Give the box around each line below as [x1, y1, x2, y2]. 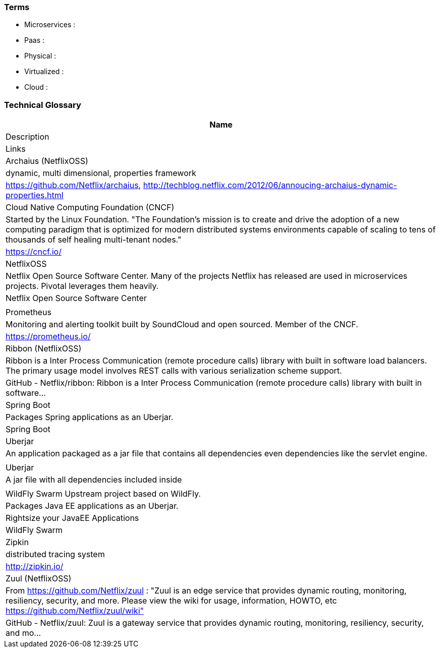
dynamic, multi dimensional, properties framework [6, 168, 196, 179]
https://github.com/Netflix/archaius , [6, 180, 141, 191]
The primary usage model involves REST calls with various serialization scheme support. [6, 366, 342, 376]
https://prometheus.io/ [6, 331, 91, 342]
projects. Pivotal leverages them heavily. [6, 281, 159, 291]
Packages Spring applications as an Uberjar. [6, 412, 174, 423]
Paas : [24, 36, 45, 45]
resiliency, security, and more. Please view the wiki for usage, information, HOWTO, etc [6, 596, 337, 606]
